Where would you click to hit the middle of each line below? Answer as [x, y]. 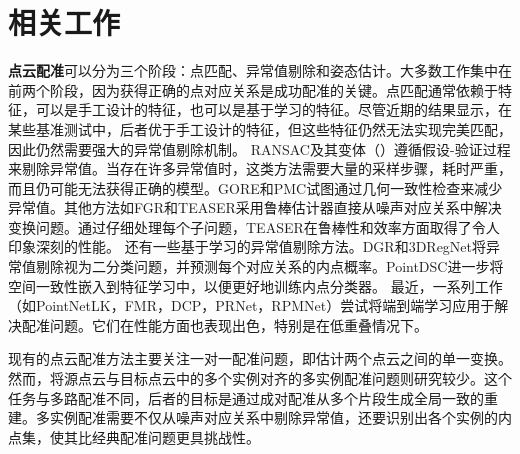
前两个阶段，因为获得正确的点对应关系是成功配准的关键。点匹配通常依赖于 [253, 89]
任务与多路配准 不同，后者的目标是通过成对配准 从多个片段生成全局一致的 [246, 397]
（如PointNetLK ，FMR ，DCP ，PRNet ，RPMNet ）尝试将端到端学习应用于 [251, 305]
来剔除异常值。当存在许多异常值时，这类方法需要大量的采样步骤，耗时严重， [260, 168]
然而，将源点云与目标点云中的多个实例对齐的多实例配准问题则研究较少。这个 [260, 378]
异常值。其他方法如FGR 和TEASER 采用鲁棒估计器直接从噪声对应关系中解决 [255, 207]
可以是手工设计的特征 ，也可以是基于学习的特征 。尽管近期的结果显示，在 [273, 109]
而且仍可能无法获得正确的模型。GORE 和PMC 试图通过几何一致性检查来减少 [255, 187]
